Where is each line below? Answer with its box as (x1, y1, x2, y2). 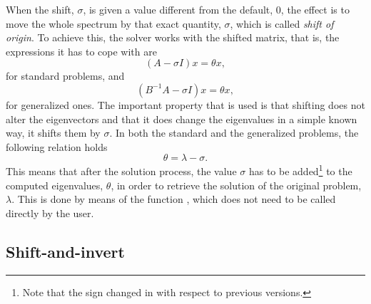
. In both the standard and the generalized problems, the (109, 125, 359, 140)
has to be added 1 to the (248, 162, 352, 178)
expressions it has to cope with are (6, 43, 157, 58)
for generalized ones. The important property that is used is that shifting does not (6, 97, 365, 112)
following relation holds (6, 139, 108, 154)
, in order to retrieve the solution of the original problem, (111, 177, 362, 192)
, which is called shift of (230, 16, 334, 31)
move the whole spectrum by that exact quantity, (6, 16, 221, 31)
